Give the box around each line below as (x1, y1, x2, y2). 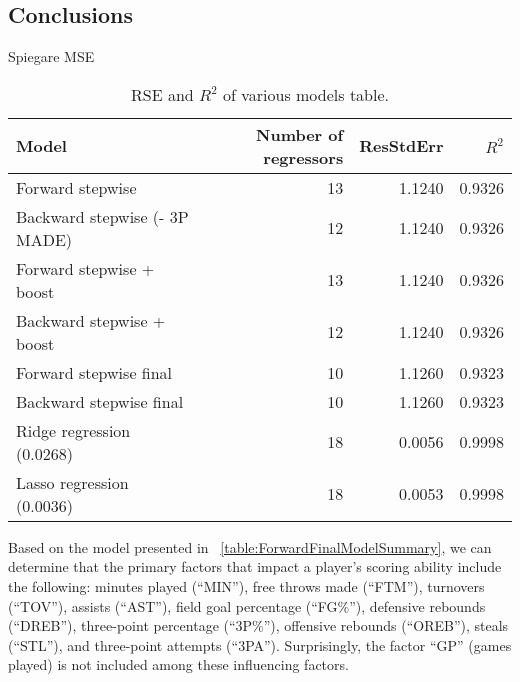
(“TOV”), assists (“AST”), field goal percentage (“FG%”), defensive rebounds (8, 595, 486, 616)
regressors (263, 145, 344, 169)
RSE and (130, 82, 194, 106)
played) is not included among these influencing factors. (8, 654, 349, 675)
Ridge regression (16, 418, 131, 442)
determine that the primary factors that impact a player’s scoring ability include (8, 556, 502, 577)
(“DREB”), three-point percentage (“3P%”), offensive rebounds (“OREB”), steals (8, 615, 509, 636)
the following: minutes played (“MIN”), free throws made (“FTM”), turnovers (8, 575, 485, 596)
